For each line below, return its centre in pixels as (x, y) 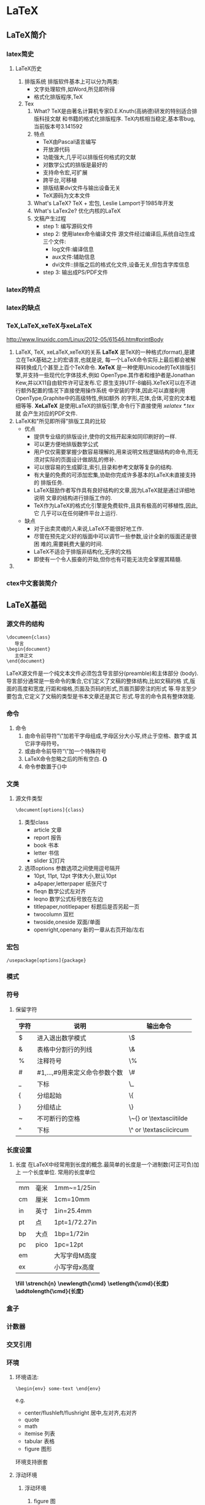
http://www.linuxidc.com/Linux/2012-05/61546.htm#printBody (85, 340)
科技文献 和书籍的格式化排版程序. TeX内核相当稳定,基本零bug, (117, 119)
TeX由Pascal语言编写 (70, 141)
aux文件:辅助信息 (73, 257)
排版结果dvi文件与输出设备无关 (82, 187)
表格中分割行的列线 (64, 1049)
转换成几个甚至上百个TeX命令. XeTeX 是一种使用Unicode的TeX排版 (106, 367)
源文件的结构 (25, 624)
